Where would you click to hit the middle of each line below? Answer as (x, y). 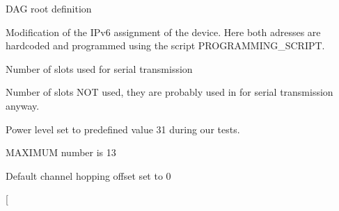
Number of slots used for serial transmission (99, 68)
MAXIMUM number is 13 (61, 152)
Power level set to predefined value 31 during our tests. (123, 129)
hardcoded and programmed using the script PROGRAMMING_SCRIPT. (165, 45)
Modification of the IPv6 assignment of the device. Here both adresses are (163, 32)
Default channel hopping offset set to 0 (88, 175)
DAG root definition (49, 8)
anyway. (23, 105)
